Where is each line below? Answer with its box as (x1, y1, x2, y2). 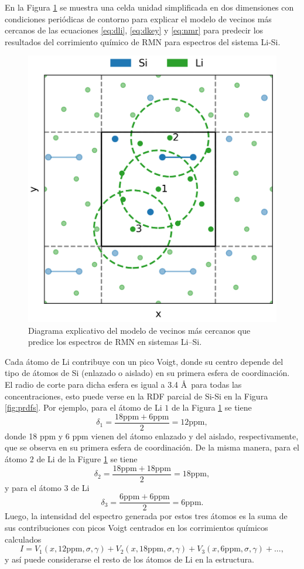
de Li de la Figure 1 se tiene (36, 453, 138, 465)
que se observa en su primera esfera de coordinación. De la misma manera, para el (5, 441, 299, 453)
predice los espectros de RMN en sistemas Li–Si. (28, 336, 202, 348)
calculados (5, 533, 42, 545)
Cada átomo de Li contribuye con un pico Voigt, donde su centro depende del (5, 355, 283, 367)
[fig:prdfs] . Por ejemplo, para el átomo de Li (5, 401, 162, 414)
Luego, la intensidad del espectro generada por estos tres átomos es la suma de (5, 510, 288, 522)
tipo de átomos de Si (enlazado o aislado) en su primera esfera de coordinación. (5, 367, 290, 379)
